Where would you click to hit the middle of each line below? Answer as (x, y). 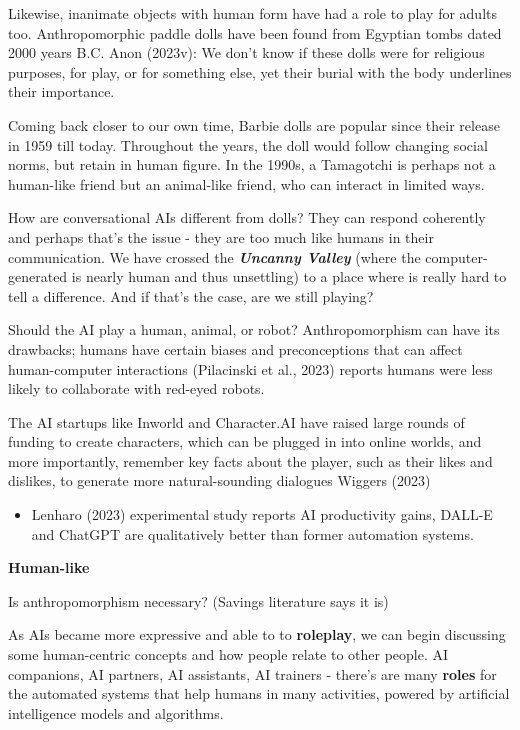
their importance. (61, 91)
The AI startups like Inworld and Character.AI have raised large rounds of (236, 421)
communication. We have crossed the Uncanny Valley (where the (214, 256)
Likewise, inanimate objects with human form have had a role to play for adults (252, 13)
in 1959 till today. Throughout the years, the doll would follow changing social (248, 144)
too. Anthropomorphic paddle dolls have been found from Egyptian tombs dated (255, 32)
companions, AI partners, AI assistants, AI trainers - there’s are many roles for (252, 673)
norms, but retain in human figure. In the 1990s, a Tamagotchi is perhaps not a (252, 164)
